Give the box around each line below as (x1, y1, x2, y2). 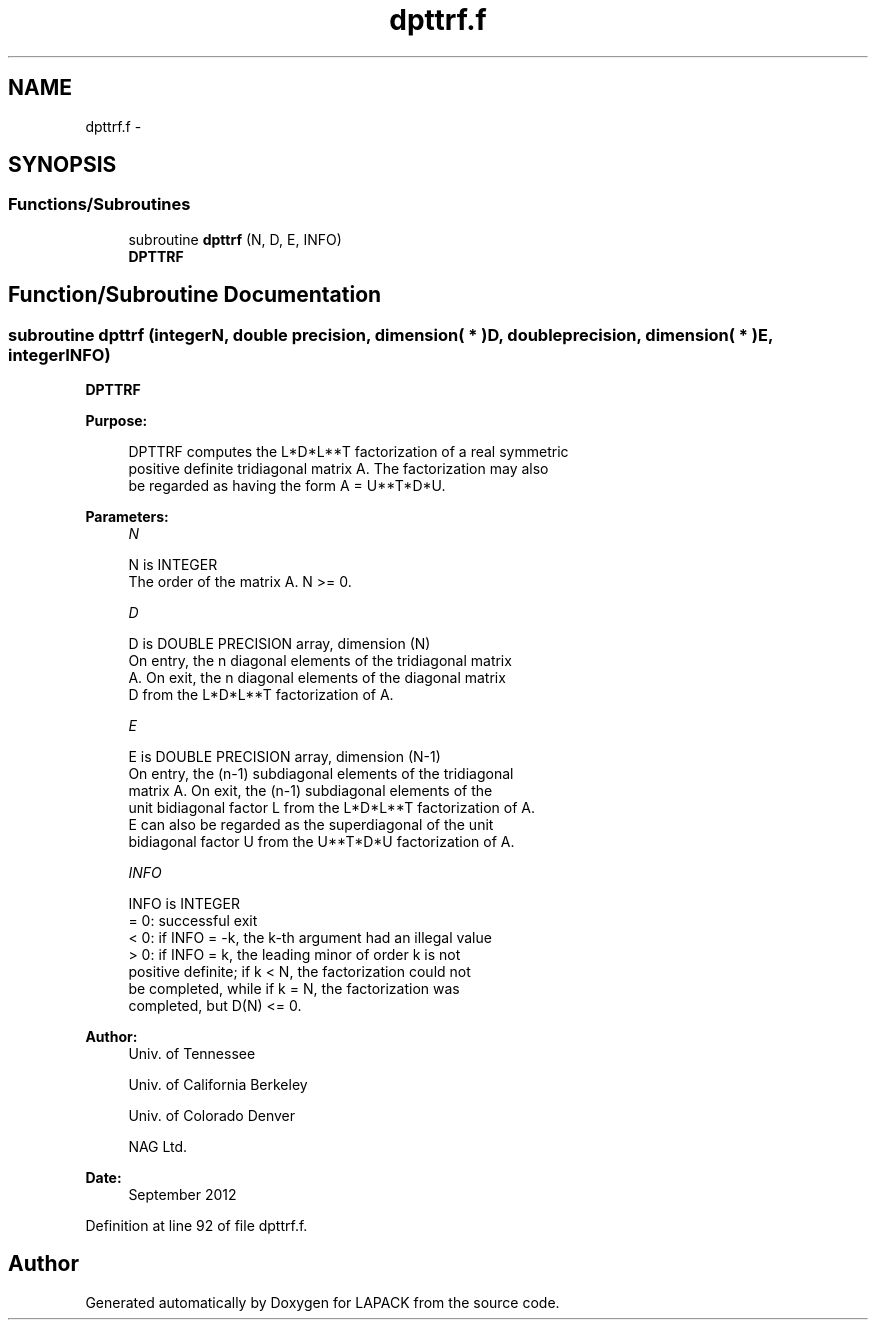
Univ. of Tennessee (128, 1045, 256, 1063)
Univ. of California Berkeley (128, 1076, 308, 1094)
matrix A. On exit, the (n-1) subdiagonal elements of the (128, 782, 493, 800)
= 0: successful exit (128, 912, 258, 930)
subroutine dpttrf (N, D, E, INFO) (128, 230, 342, 248)
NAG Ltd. (128, 1138, 188, 1156)
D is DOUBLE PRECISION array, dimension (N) (128, 635, 431, 653)
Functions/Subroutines (8, 194, 191, 215)
